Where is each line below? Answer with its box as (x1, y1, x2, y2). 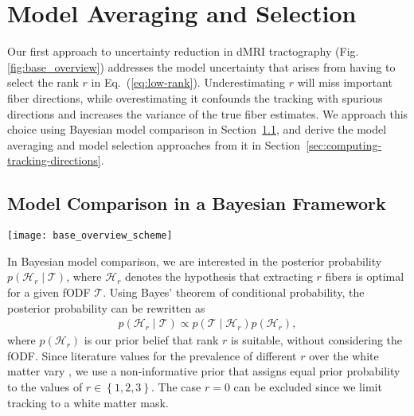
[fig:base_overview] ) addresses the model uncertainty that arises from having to (7, 58, 396, 75)
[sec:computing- (306, 136, 382, 153)
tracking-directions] (7, 152, 101, 169)
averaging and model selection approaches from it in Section (7, 136, 301, 153)
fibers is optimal (325, 268, 404, 285)
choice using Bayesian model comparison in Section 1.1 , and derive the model (7, 121, 387, 138)
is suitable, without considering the (231, 332, 403, 348)
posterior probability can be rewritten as (7, 299, 205, 316)
